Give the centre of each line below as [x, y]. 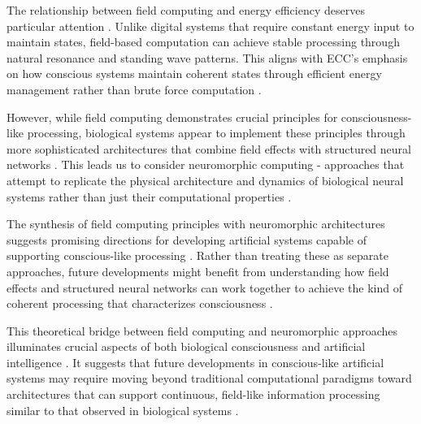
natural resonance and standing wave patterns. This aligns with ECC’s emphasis [207, 57]
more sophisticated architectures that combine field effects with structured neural [209, 148]
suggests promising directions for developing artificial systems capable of [187, 239]
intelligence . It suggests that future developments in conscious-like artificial [195, 362]
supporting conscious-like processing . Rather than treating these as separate [197, 255]
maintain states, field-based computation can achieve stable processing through [203, 42]
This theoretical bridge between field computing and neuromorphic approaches [202, 330]
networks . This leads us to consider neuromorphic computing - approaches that [206, 164]
